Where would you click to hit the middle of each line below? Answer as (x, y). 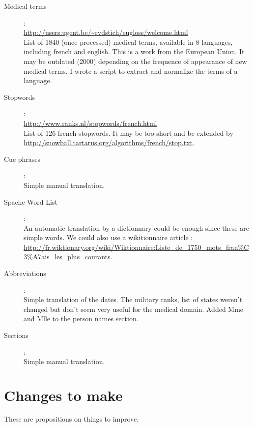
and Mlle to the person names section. (81, 319)
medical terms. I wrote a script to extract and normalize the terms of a (131, 71)
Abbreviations (25, 273)
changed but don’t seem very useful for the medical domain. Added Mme (134, 309)
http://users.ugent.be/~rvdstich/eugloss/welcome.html (106, 32)
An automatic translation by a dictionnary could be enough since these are (136, 228)
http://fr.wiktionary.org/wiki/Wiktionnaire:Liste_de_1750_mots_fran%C (136, 247)
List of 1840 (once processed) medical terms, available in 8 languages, (128, 42)
